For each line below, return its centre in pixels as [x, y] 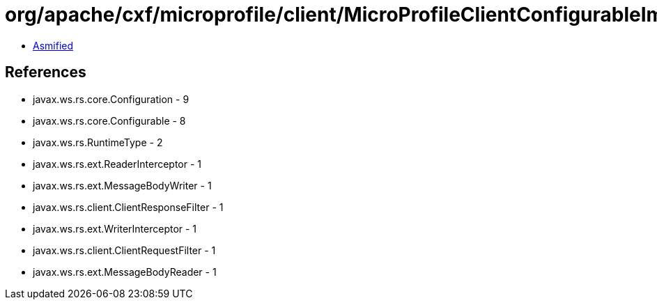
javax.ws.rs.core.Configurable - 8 [109, 120]
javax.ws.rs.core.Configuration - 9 [111, 99]
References [46, 72]
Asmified [53, 45]
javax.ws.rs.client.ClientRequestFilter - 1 [124, 250]
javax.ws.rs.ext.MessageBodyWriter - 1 [122, 185]
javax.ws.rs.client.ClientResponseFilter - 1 [128, 207]
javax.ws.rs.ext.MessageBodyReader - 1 [125, 272]
